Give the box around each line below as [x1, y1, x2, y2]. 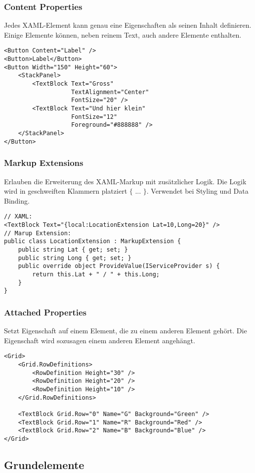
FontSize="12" [71, 113, 118, 120]
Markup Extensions [4, 157, 84, 169]
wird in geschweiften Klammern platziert [4, 186, 127, 196]
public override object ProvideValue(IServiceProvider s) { [18, 263, 220, 270]
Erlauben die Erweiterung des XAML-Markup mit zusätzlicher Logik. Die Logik [4, 176, 247, 186]
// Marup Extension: [4, 229, 72, 237]
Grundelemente [4, 457, 85, 472]
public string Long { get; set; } [18, 254, 131, 262]
